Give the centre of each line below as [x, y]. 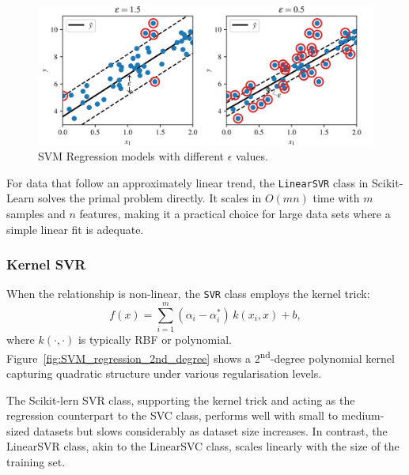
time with [336, 198]
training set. [36, 462]
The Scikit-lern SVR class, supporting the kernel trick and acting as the [181, 400]
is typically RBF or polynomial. [155, 339]
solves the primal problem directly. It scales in [150, 198]
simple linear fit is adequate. [75, 229]
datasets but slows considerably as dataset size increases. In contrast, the [210, 430]
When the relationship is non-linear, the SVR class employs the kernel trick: [188, 294]
